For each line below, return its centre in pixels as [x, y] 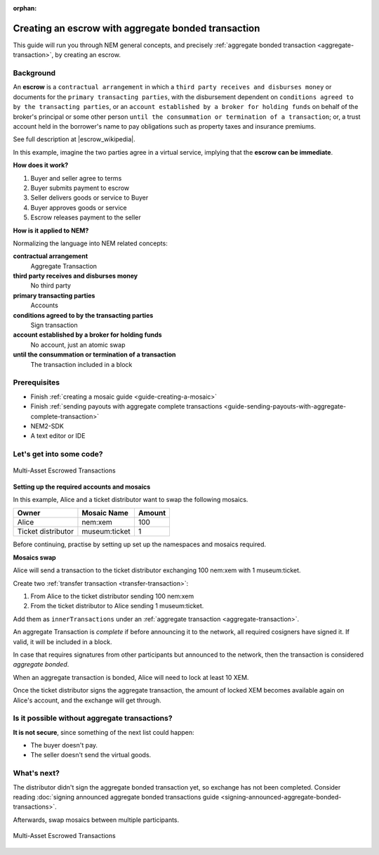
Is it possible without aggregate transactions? [93, 719]
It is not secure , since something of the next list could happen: [104, 732]
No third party [51, 285]
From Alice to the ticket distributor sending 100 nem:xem [112, 596]
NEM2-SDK [47, 426]
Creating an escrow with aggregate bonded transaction [137, 28]
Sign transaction [54, 325]
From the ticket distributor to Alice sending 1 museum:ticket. [117, 606]
